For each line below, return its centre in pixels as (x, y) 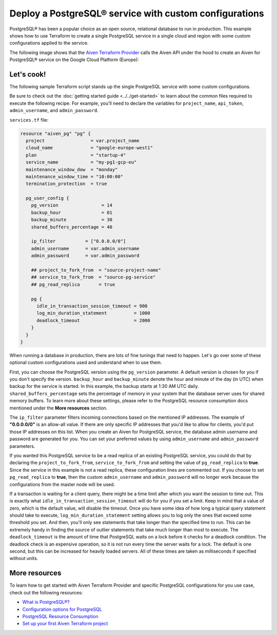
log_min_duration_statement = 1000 (94, 313)
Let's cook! (28, 74)
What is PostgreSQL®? (46, 602)
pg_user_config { (47, 198)
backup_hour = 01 (72, 212)
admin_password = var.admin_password (85, 256)
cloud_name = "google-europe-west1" (90, 148)
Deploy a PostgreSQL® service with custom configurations (137, 13)
